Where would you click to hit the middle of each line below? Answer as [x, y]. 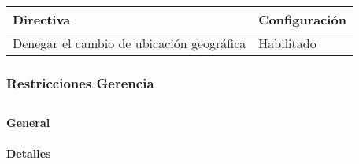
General [28, 123]
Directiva [42, 19]
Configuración [302, 19]
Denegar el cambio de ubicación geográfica [130, 43]
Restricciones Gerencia [80, 82]
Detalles [29, 153]
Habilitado [287, 43]
